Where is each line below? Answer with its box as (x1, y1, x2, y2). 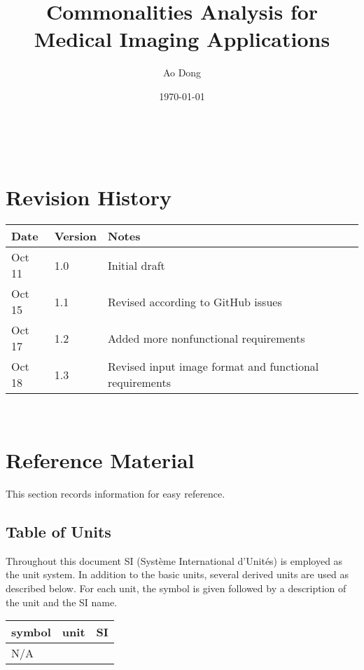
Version (54, 228, 97, 245)
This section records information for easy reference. (6, 486, 225, 500)
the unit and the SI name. (6, 594, 118, 609)
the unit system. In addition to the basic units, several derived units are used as (6, 567, 349, 582)
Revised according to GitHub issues (107, 293, 282, 310)
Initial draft (107, 257, 165, 273)
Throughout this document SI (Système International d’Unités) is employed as (6, 553, 343, 568)
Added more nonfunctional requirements (107, 329, 305, 346)
